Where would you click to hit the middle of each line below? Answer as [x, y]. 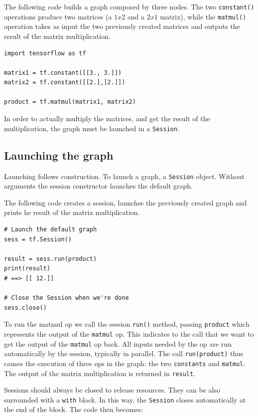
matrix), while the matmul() [203, 16]
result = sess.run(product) [51, 259]
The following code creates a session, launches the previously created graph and [126, 202]
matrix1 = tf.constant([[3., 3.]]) [63, 73]
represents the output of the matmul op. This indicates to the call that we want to [129, 333]
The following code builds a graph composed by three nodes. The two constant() [129, 6]
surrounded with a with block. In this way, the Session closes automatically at [125, 399]
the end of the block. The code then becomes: [74, 409]
